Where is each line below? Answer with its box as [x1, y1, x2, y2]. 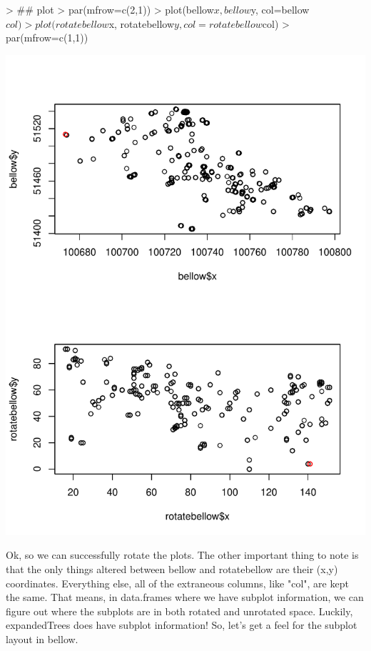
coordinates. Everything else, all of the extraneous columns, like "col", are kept [6, 575, 349, 590]
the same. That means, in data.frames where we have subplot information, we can [6, 590, 364, 605]
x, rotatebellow [108, 16, 175, 31]
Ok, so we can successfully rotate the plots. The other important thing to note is [6, 547, 359, 562]
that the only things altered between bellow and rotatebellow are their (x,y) [6, 561, 338, 576]
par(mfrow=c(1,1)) [6, 30, 88, 45]
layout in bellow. [6, 631, 78, 646]
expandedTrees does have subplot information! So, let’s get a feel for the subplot [6, 617, 357, 632]
